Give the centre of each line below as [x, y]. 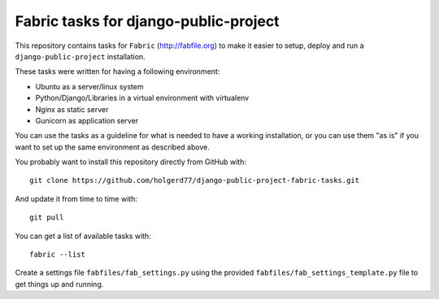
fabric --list [57, 255]
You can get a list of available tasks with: [83, 236]
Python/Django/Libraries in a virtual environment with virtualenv [142, 98]
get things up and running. [59, 284]
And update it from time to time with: [76, 198]
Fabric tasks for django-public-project [147, 21]
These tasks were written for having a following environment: [117, 71]
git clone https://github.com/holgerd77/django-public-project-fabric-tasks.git [195, 180]
